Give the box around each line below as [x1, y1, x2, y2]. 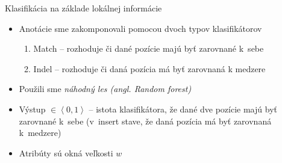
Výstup [19, 102, 46, 115]
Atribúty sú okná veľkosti [19, 146, 113, 159]
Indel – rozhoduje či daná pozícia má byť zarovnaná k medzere [33, 62, 266, 75]
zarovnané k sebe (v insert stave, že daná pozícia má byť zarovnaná [19, 114, 272, 127]
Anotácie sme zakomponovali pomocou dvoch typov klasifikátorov [19, 22, 262, 34]
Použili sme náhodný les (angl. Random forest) [19, 82, 192, 95]
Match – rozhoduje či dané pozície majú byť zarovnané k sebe [33, 42, 264, 55]
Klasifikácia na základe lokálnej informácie [5, 2, 162, 14]
